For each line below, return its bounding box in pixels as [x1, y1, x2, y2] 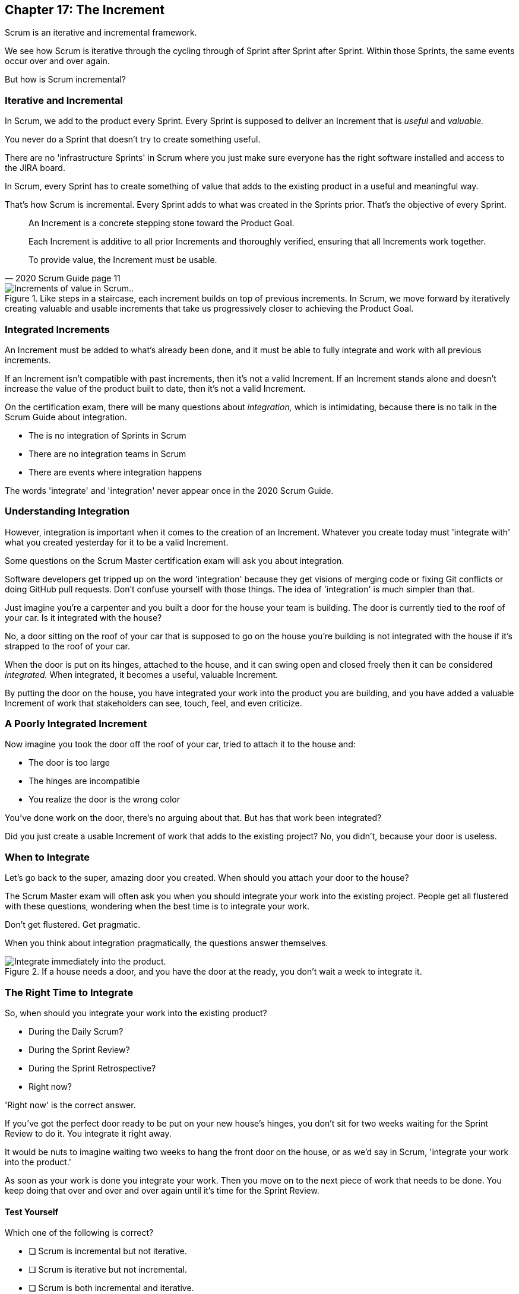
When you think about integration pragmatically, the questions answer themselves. [5, 938, 328, 949]
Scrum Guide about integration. [5, 411, 127, 422]
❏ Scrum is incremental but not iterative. [29, 1246, 187, 1257]
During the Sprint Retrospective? [29, 1063, 156, 1073]
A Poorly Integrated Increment [5, 718, 147, 730]
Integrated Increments [5, 323, 110, 335]
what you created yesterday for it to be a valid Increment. [5, 537, 229, 547]
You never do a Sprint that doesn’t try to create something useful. [5, 134, 261, 145]
